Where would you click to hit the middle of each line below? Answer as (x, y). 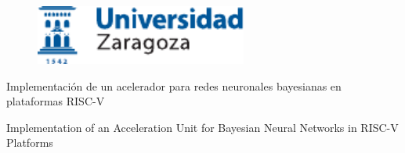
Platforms (30, 142)
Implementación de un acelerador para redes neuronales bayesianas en (174, 85)
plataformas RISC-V (56, 101)
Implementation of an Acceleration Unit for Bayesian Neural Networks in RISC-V (202, 127)
